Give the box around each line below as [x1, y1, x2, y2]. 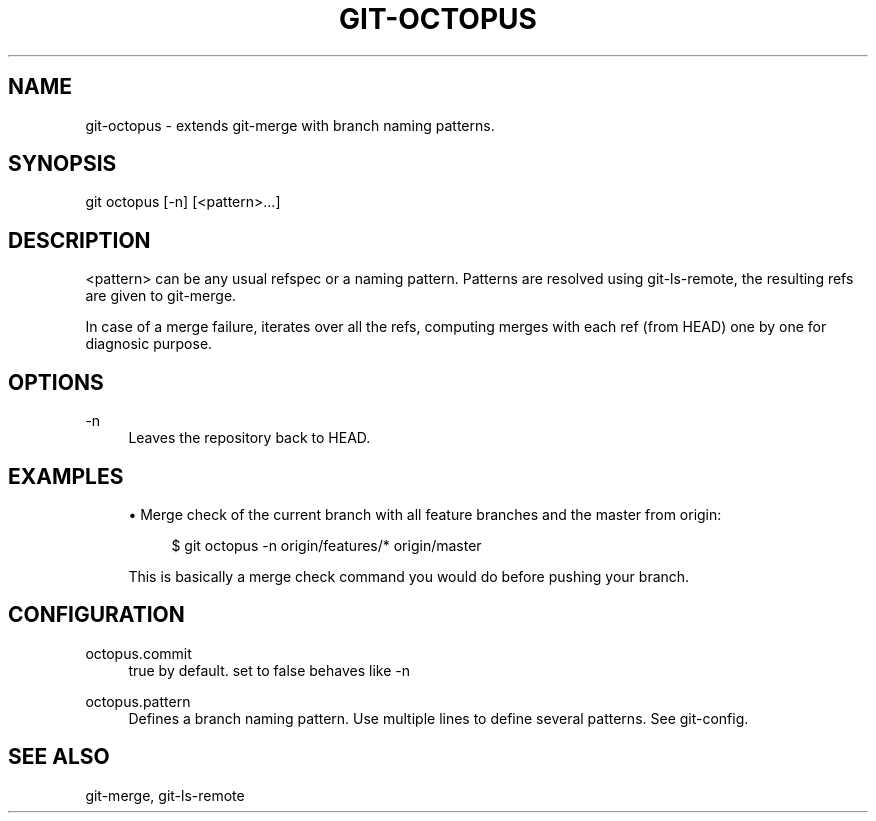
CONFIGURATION [8, 602, 185, 628]
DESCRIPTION [8, 227, 151, 253]
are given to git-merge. [85, 287, 237, 305]
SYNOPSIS [8, 151, 117, 177]
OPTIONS [8, 369, 104, 395]
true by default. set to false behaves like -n [128, 661, 410, 679]
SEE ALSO [8, 744, 110, 770]
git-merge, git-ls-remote [85, 786, 245, 804]
